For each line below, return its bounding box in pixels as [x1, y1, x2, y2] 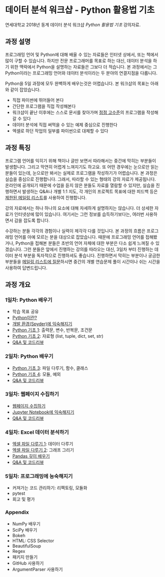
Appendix [5, 509, 30, 516]
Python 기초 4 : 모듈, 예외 [12, 371, 61, 377]
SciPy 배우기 [12, 527, 37, 533]
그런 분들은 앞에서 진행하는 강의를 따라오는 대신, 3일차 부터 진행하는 [23, 246, 154, 252]
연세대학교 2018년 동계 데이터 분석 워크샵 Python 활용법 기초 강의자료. [5, 22, 141, 28]
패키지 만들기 [12, 554, 38, 560]
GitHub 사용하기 [12, 560, 44, 566]
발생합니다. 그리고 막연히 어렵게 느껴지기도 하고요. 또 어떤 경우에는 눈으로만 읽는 [5, 163, 159, 170]
